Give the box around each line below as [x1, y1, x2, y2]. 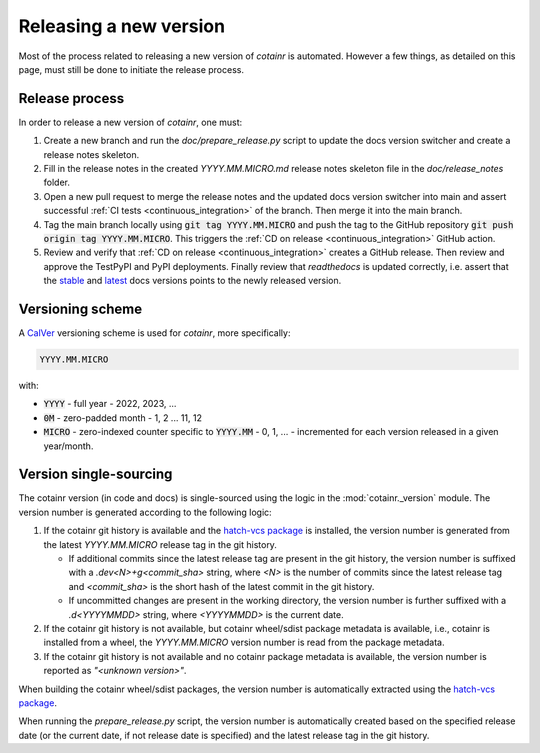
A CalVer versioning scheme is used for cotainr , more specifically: [18, 327, 291, 339]
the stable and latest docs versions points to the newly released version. [43, 275, 342, 287]
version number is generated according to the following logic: [18, 506, 272, 518]
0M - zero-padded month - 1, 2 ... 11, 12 [43, 411, 202, 424]
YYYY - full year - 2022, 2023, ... [43, 398, 177, 410]
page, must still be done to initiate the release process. [18, 63, 245, 75]
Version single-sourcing [18, 466, 173, 483]
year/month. [43, 440, 94, 452]
